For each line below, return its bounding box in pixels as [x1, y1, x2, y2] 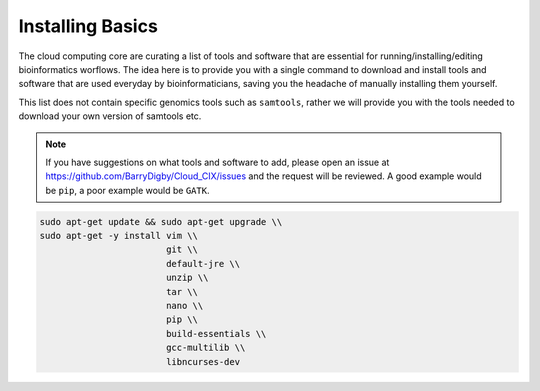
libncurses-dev [165, 356, 240, 367]
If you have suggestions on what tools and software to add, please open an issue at [45, 156, 390, 168]
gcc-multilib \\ [165, 342, 246, 354]
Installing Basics [18, 15, 159, 37]
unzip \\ [165, 272, 209, 284]
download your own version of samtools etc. [18, 110, 202, 122]
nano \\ [165, 300, 204, 311]
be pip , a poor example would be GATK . [45, 184, 210, 196]
